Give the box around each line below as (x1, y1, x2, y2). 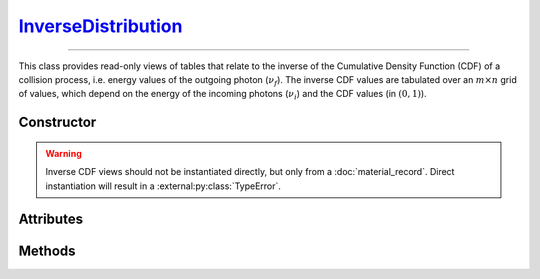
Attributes (18, 211, 84, 228)
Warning (45, 147, 82, 159)
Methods (18, 243, 76, 260)
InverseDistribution (18, 15, 183, 37)
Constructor (18, 114, 97, 131)
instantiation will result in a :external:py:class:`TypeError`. (45, 180, 282, 192)
